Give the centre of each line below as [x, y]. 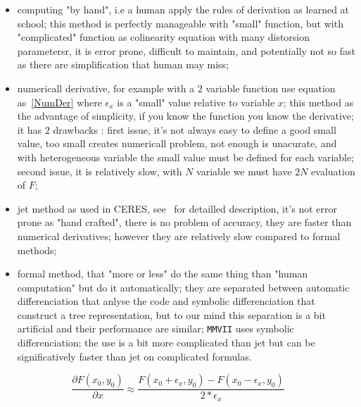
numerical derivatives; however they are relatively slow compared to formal [179, 236]
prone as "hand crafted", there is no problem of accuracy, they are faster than [184, 222]
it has [30, 129]
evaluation [333, 171]
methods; [37, 250]
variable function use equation [271, 88]
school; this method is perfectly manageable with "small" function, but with [180, 23]
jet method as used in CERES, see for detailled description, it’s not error [177, 208]
